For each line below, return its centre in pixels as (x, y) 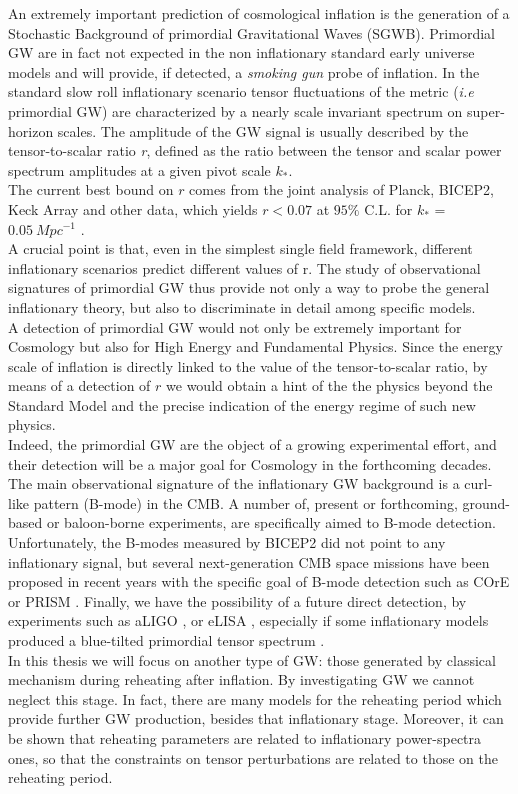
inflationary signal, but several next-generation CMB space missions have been (249, 561)
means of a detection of (79, 385)
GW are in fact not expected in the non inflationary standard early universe (241, 52)
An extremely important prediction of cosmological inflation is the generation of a (259, 13)
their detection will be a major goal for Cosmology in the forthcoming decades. (250, 463)
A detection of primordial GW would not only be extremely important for (235, 326)
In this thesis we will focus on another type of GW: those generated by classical (252, 659)
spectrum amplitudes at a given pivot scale (139, 169)
